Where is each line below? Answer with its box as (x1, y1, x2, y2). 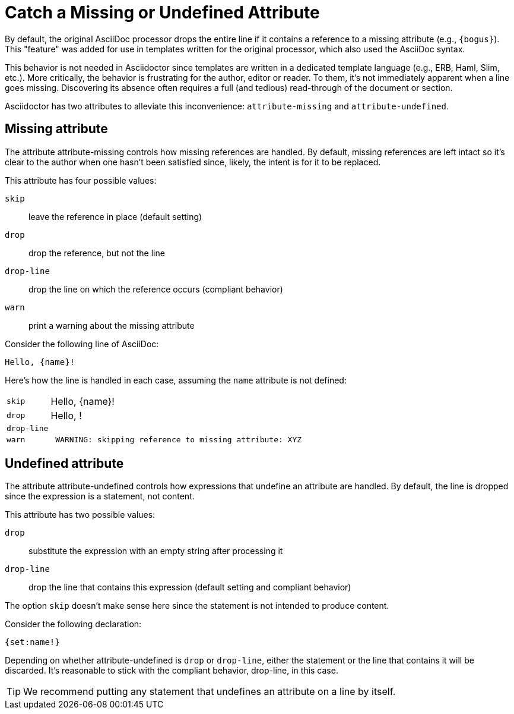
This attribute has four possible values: (5, 175, 157, 185)
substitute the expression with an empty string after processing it (28, 546, 283, 556)
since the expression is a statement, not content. (5, 491, 195, 502)
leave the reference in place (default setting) (28, 211, 202, 222)
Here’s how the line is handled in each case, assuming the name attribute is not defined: (5, 375, 347, 385)
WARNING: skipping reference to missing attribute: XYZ (55, 435, 302, 444)
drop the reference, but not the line (28, 247, 165, 258)
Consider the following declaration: (5, 619, 142, 630)
